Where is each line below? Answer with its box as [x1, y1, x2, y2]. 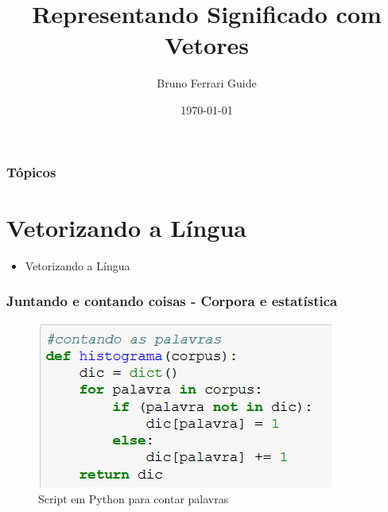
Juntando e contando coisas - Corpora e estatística [6, 291, 338, 311]
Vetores [165, 29, 249, 61]
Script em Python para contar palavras [38, 490, 229, 506]
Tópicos [6, 161, 56, 181]
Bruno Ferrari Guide [157, 75, 257, 91]
